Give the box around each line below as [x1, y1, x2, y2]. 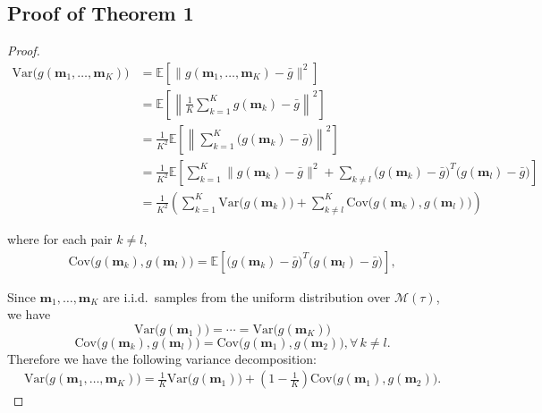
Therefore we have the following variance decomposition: [7, 349, 317, 367]
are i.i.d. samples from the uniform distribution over [103, 287, 391, 306]
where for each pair [7, 229, 113, 248]
